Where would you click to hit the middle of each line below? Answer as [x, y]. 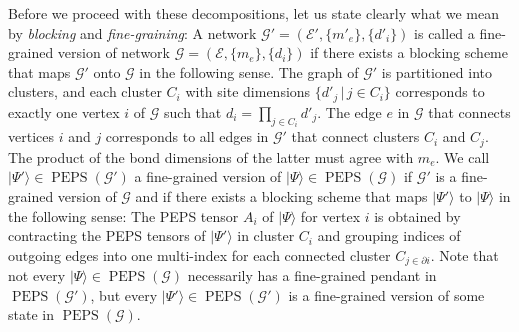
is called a [444, 32]
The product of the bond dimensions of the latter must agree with [211, 156]
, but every [124, 294]
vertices [31, 136]
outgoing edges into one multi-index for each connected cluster [199, 254]
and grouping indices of [389, 235]
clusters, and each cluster [85, 91]
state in [31, 314]
